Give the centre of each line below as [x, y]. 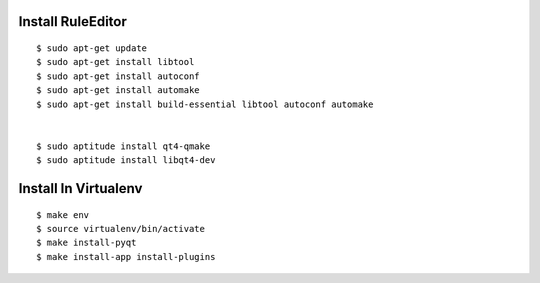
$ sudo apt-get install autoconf [118, 76]
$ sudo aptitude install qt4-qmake [123, 146]
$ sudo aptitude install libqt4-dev [126, 160]
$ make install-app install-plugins [126, 256]
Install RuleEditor [72, 21]
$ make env [63, 214]
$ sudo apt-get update [92, 48]
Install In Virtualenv [80, 188]
